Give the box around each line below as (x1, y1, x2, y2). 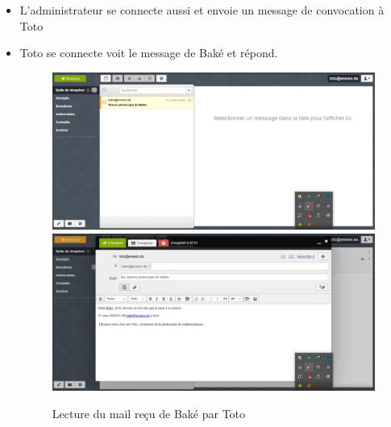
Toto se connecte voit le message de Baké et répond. (19, 44, 278, 61)
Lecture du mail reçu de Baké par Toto (52, 404, 246, 421)
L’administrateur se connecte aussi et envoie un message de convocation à (19, 2, 385, 18)
